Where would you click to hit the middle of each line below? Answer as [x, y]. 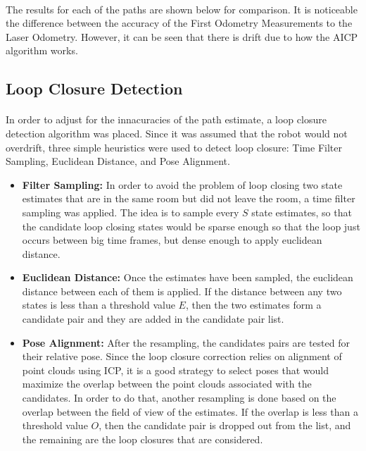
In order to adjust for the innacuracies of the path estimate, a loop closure [166, 119]
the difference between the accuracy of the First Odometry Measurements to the [179, 23]
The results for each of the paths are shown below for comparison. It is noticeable [182, 9]
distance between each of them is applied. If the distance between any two [182, 291]
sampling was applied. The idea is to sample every [131, 212]
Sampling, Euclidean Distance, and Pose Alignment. [118, 161]
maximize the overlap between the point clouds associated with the [167, 384]
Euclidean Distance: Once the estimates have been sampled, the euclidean [188, 277]
